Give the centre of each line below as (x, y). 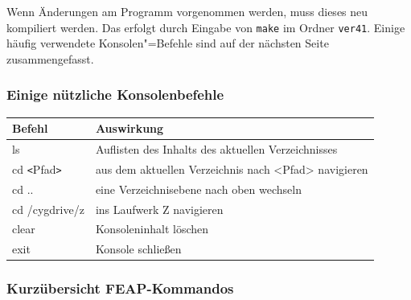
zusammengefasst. (50, 58)
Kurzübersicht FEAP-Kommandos (120, 288)
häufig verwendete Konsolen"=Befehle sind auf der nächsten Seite (168, 43)
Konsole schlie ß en (138, 249)
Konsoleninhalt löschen (152, 229)
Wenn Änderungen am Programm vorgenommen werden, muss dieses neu (187, 11)
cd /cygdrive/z (48, 209)
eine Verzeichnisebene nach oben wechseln (198, 189)
